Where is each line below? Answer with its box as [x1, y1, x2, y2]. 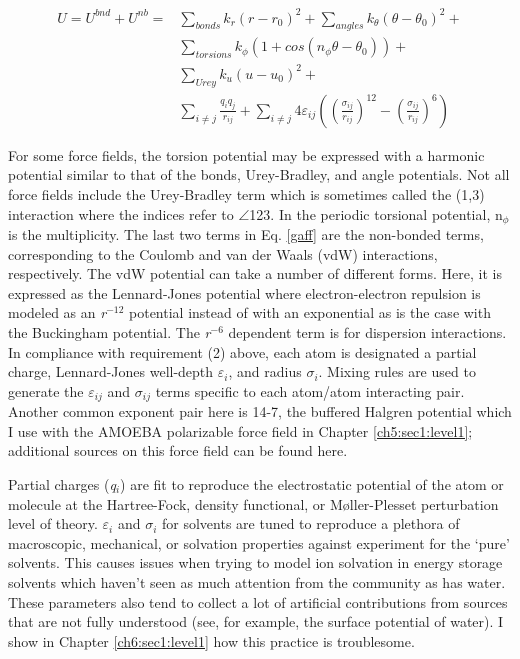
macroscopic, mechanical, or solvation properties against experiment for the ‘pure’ [8, 532, 510, 553]
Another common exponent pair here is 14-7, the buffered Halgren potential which [8, 401, 512, 422]
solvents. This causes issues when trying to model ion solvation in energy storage [8, 552, 503, 573]
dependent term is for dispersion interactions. [228, 321, 507, 342]
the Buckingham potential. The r [8, 321, 211, 342]
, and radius [228, 361, 302, 382]
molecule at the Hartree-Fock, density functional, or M [8, 493, 343, 514]
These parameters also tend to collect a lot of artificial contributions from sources [8, 591, 508, 612]
